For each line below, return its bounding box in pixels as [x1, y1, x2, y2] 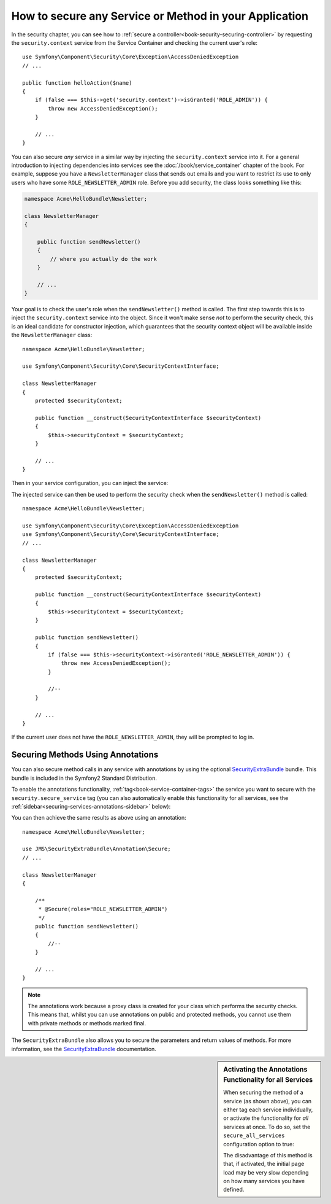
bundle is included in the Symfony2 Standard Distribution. [11, 774, 158, 782]
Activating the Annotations [223, 1065, 308, 1074]
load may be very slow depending [223, 1168, 309, 1176]
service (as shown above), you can [223, 1097, 312, 1105]
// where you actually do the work [50, 255, 158, 262]
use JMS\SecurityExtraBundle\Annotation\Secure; [22, 845, 171, 853]
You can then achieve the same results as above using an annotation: [11, 814, 186, 821]
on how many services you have [223, 1178, 305, 1185]
